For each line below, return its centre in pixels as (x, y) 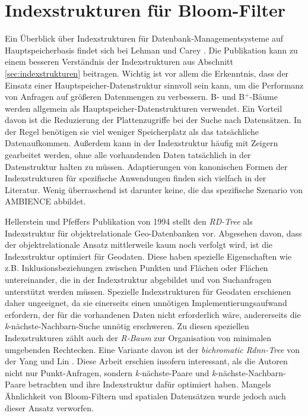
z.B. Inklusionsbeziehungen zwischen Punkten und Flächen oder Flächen (136, 268)
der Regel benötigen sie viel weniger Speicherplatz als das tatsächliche (132, 131)
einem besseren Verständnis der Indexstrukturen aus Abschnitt (119, 62)
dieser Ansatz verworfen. (49, 407)
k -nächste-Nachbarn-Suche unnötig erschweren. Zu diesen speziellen (127, 326)
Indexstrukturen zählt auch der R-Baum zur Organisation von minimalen (138, 337)
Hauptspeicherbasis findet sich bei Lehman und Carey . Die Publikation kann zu (151, 50)
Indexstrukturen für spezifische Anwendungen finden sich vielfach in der (136, 178)
